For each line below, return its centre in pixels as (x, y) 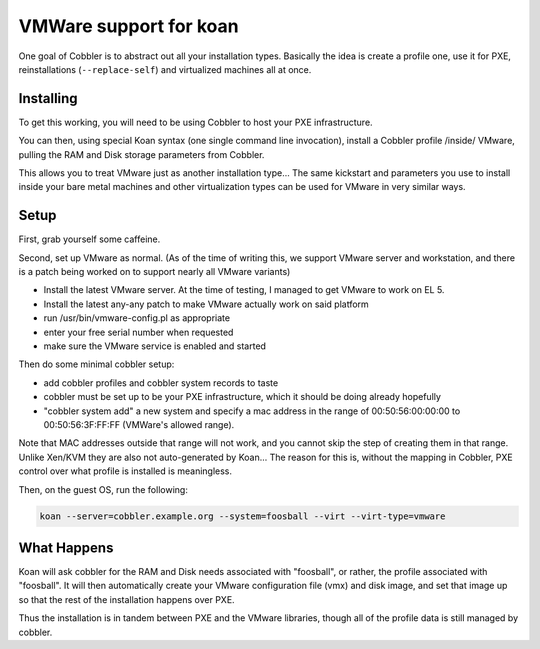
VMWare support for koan (128, 26)
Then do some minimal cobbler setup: (96, 364)
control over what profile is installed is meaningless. (125, 471)
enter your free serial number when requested (138, 332)
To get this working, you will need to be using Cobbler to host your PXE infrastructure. (196, 122)
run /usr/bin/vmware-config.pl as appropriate (136, 318)
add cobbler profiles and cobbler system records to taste (161, 382)
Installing (48, 98)
